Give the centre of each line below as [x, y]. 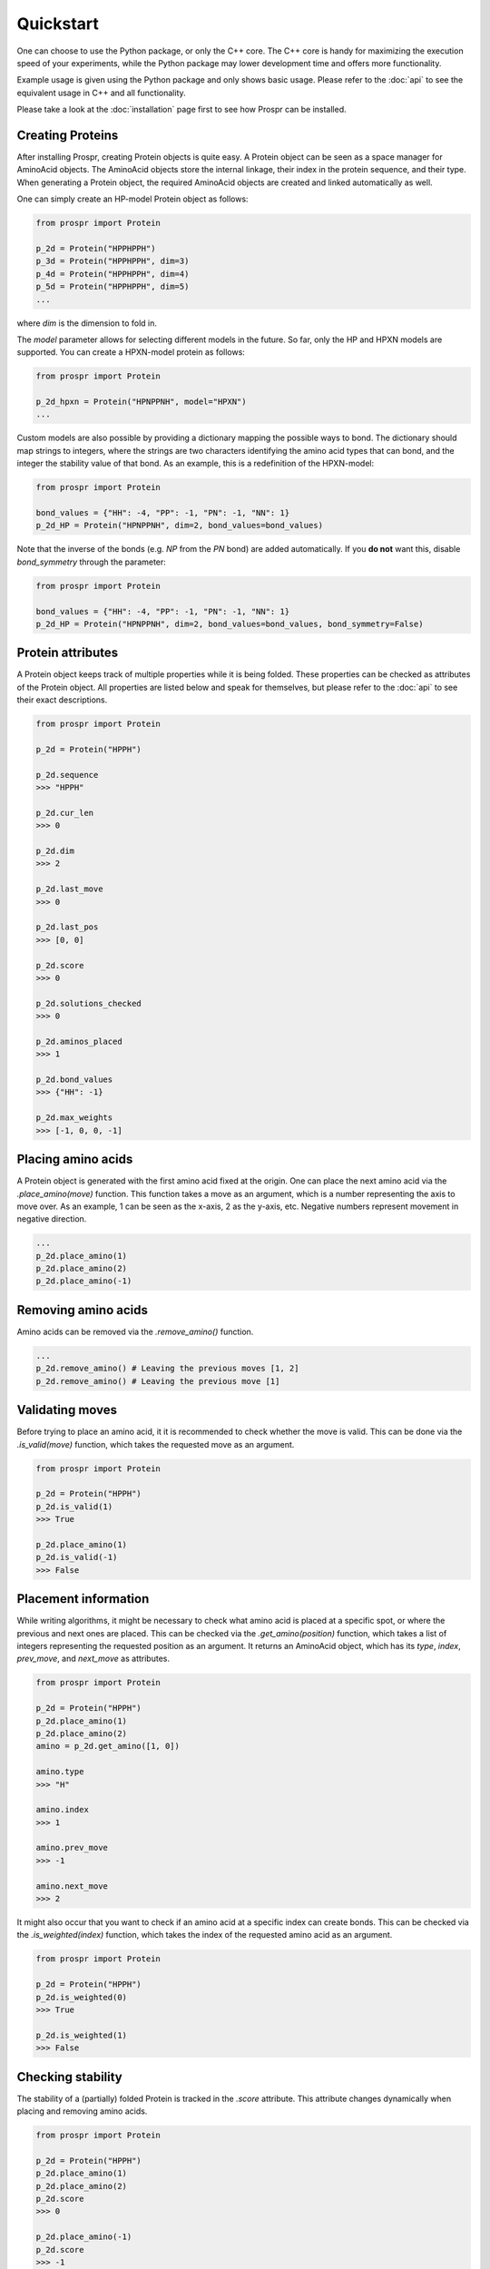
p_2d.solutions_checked [89, 1003]
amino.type [60, 1772]
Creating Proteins [68, 135]
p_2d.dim [55, 851]
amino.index [63, 1810]
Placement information [83, 1599]
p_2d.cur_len [65, 813]
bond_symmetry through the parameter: [92, 562]
